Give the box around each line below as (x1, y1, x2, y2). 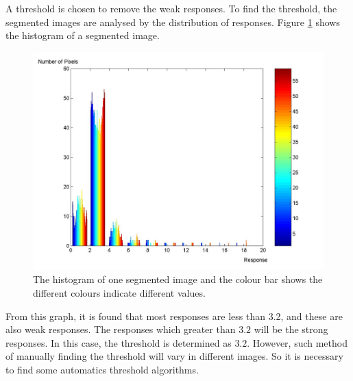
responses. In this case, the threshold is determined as (5, 335, 232, 349)
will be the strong (254, 322, 328, 336)
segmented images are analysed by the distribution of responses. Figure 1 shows (5, 14, 340, 29)
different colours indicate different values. (33, 285, 206, 299)
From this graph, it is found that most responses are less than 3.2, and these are (5, 308, 343, 323)
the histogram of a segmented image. (5, 28, 160, 42)
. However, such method (247, 335, 348, 349)
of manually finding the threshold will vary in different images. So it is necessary (5, 349, 343, 363)
